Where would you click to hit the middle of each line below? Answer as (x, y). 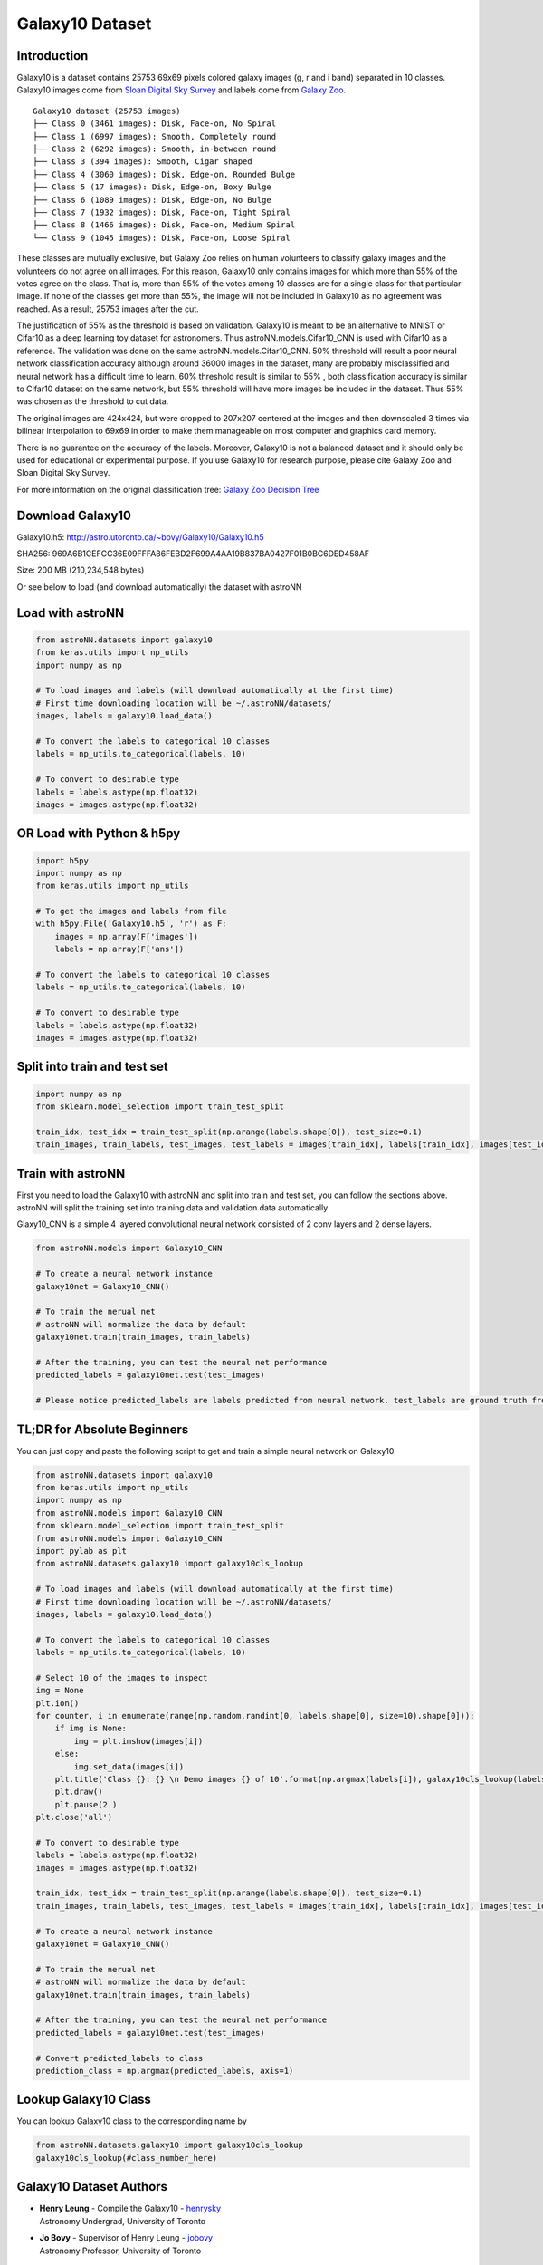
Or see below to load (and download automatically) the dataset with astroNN (159, 587)
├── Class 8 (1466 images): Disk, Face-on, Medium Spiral (164, 225)
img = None (60, 1691)
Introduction (52, 56)
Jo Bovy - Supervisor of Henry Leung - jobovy (126, 2238)
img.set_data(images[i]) (129, 1766)
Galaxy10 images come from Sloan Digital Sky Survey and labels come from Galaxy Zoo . (181, 90)
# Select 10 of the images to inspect (122, 1677)
